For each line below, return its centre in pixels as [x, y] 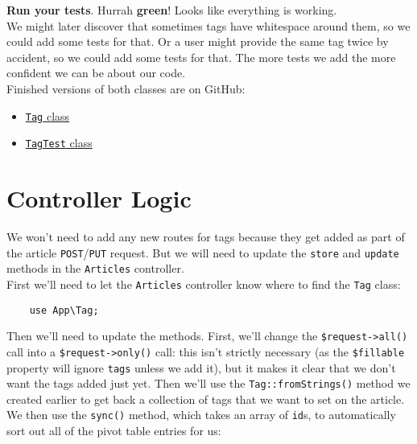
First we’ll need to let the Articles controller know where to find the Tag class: [204, 284]
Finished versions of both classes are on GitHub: [126, 88]
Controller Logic [99, 198]
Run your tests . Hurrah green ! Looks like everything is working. [172, 10]
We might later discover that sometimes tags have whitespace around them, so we [208, 25]
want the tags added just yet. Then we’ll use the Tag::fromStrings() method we [208, 383]
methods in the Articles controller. [95, 268]
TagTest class [59, 143]
